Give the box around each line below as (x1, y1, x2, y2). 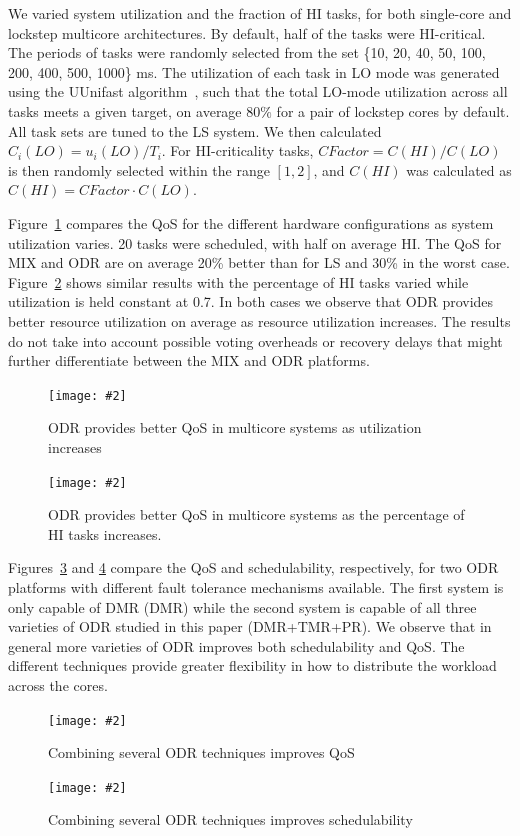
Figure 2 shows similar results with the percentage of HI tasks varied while (8, 271, 469, 292)
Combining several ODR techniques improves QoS (48, 742, 355, 763)
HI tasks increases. (48, 523, 162, 544)
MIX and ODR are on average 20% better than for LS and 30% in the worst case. (8, 252, 510, 273)
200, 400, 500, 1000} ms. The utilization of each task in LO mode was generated (8, 61, 500, 82)
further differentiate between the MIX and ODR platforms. (8, 350, 370, 371)
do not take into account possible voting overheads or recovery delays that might (8, 330, 503, 351)
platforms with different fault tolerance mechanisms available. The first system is (8, 576, 504, 597)
